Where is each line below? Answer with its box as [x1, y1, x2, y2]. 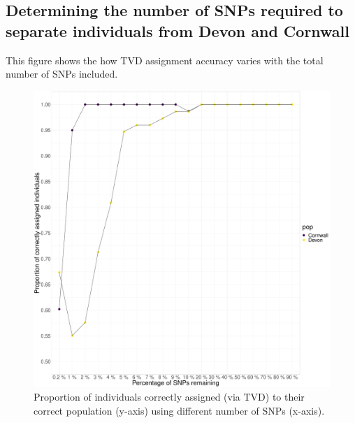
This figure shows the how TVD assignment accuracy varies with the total [6, 52, 324, 67]
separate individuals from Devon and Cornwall [6, 20, 350, 41]
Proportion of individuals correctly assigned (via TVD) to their [34, 389, 305, 404]
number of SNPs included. [6, 66, 118, 81]
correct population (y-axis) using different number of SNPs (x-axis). [34, 403, 325, 417]
